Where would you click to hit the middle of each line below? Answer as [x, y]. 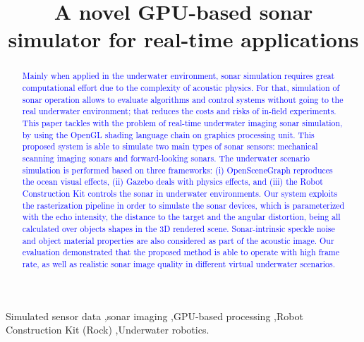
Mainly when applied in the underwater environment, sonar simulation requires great [178, 76]
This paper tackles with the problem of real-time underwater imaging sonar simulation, [182, 122]
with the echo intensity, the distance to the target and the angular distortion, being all [181, 217]
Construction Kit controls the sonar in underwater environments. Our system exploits [180, 193]
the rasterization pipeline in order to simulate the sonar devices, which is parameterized [183, 205]
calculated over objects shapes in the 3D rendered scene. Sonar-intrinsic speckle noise [178, 228]
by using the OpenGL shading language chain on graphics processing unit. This [168, 134]
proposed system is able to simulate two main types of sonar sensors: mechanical [170, 146]
